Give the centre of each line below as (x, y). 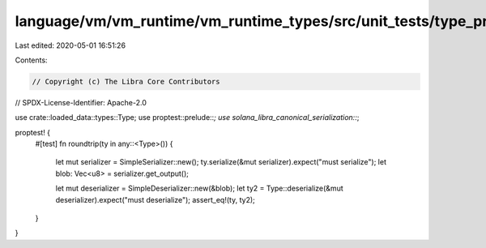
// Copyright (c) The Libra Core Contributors (126, 81)
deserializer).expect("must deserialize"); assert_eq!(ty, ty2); (155, 199)
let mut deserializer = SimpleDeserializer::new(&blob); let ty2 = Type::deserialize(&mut (199, 188)
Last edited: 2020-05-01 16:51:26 (70, 45)
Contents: (31, 60)
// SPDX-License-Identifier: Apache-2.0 (81, 102)
